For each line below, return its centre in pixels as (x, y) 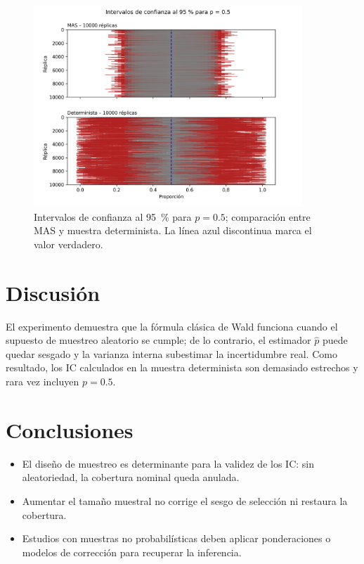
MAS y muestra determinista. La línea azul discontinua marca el (173, 230)
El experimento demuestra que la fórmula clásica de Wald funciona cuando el (172, 326)
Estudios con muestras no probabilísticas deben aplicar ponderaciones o (176, 538)
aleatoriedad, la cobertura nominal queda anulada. (131, 477)
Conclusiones (70, 429)
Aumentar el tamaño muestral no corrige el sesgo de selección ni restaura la (185, 500)
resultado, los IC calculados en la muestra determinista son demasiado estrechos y (182, 367)
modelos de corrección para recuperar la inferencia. (132, 552)
